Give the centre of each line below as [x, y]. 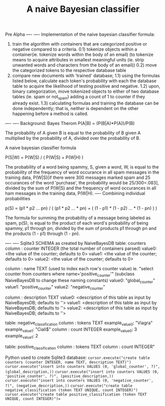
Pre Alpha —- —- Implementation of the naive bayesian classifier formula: [80, 34]
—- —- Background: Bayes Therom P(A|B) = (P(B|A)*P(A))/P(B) [70, 123]
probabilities [18, 198]
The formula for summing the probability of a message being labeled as [78, 218]
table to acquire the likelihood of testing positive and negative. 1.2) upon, [86, 86]
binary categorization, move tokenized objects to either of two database [85, 91]
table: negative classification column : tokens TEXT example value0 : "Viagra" [79, 323]
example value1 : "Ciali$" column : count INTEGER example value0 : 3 [71, 330]
